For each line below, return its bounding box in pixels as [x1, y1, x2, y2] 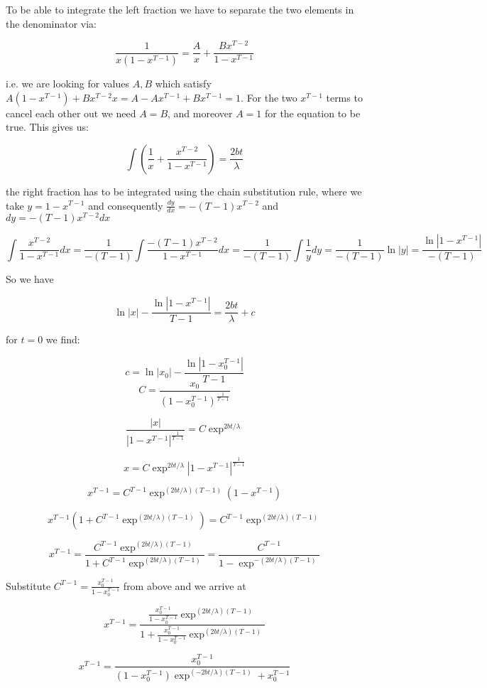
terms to [326, 90, 363, 104]
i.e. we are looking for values [6, 76, 129, 91]
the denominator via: [6, 16, 97, 31]
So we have [6, 272, 54, 286]
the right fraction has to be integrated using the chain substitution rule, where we [6, 183, 362, 198]
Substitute [6, 578, 51, 593]
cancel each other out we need [6, 105, 136, 120]
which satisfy [155, 76, 212, 91]
